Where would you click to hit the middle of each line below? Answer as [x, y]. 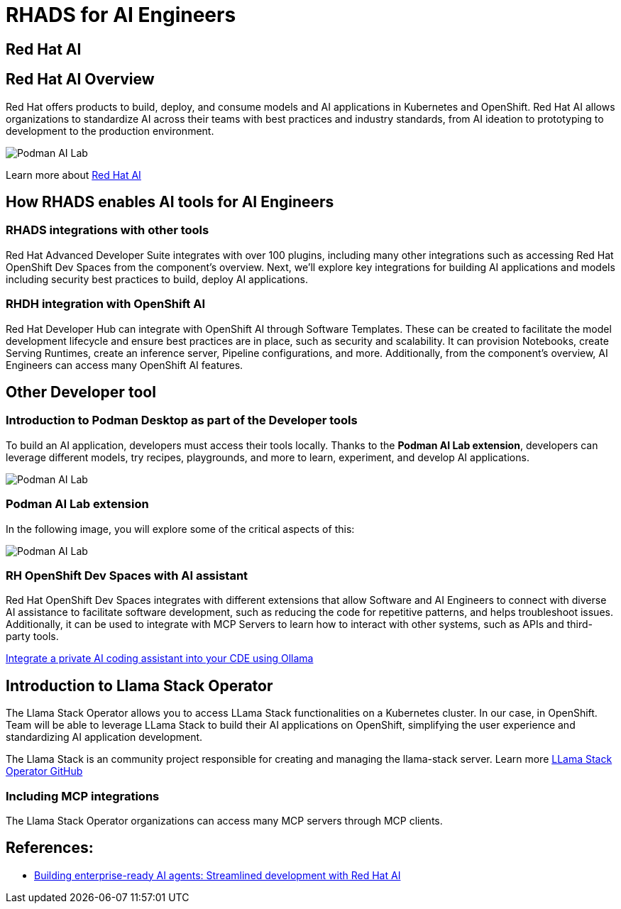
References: [50, 848]
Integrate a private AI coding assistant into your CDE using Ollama [160, 659]
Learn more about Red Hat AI [73, 175]
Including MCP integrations [83, 796]
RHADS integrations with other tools [108, 230]
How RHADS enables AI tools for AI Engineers [170, 202]
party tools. [32, 637]
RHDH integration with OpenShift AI [106, 304]
